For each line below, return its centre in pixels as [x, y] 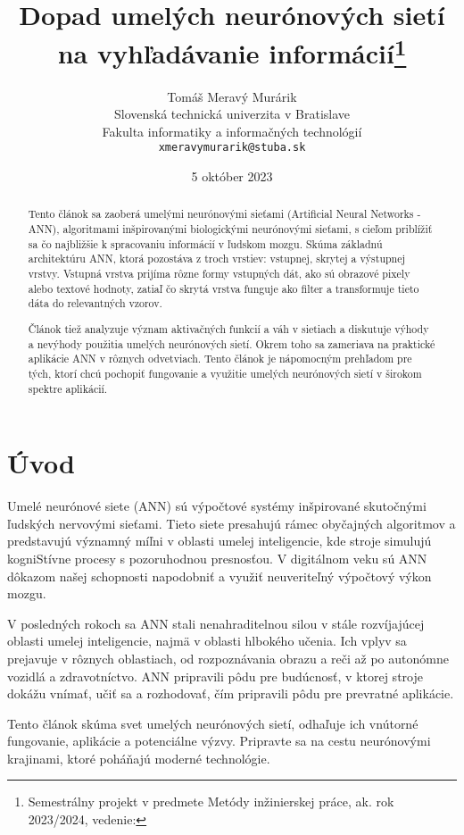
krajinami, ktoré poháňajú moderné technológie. [139, 758]
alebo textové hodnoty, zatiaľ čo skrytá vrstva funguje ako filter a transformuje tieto [224, 288]
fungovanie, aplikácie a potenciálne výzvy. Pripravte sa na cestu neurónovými [219, 741]
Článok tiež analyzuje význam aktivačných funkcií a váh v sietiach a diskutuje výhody [228, 328]
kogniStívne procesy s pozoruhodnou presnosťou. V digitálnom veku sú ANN [217, 558]
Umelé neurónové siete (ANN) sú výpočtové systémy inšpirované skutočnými [217, 506]
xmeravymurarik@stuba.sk [232, 148]
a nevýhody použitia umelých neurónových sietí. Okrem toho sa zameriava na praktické [232, 343]
